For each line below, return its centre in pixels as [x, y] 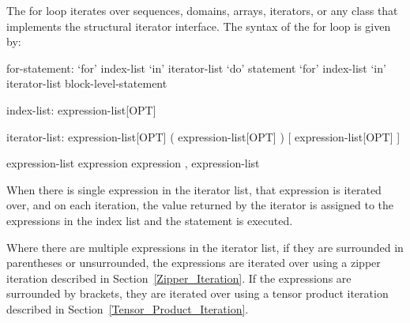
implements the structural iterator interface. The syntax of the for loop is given [199, 26]
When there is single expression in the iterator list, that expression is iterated [194, 189]
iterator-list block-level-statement [87, 83]
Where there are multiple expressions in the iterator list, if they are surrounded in [205, 247]
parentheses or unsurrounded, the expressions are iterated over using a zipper [194, 263]
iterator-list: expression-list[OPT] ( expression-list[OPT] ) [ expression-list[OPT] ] [203, 136]
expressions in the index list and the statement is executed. [150, 220]
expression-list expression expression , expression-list [133, 163]
